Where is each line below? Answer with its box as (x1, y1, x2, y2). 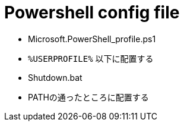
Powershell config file (4, 2, 180, 23)
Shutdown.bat (28, 72, 83, 83)
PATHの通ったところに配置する (28, 92, 149, 102)
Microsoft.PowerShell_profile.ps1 (28, 33, 156, 44)
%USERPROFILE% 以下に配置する (28, 53, 154, 64)
